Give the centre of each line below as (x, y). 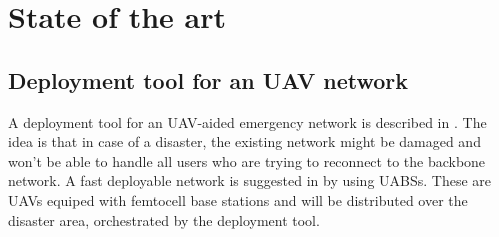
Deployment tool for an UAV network (208, 79)
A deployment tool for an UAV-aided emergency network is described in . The (247, 121)
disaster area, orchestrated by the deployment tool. (164, 219)
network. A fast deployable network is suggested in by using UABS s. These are (250, 180)
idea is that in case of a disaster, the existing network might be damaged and (244, 141)
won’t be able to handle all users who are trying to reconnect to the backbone (247, 160)
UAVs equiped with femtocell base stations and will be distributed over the (238, 199)
